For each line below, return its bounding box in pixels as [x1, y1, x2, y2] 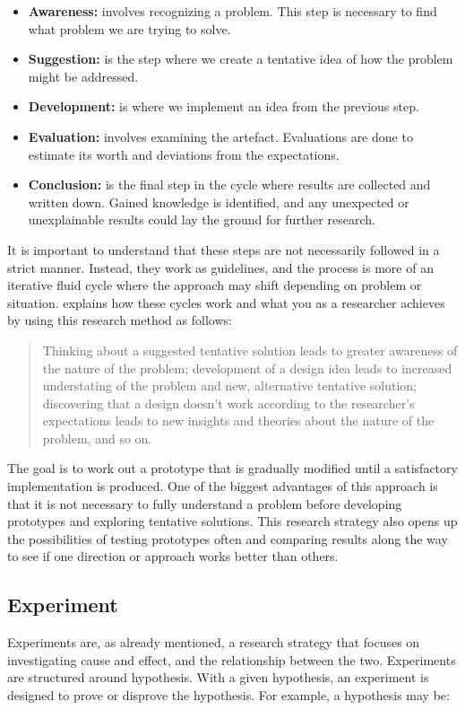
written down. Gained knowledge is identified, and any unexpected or [28, 192, 409, 211]
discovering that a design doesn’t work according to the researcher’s [42, 393, 415, 412]
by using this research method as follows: [7, 311, 232, 329]
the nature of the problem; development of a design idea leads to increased [42, 358, 452, 377]
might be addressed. [28, 66, 139, 85]
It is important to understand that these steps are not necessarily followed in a [7, 240, 440, 259]
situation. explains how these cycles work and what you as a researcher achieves [7, 293, 445, 311]
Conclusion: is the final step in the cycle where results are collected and [28, 175, 431, 194]
